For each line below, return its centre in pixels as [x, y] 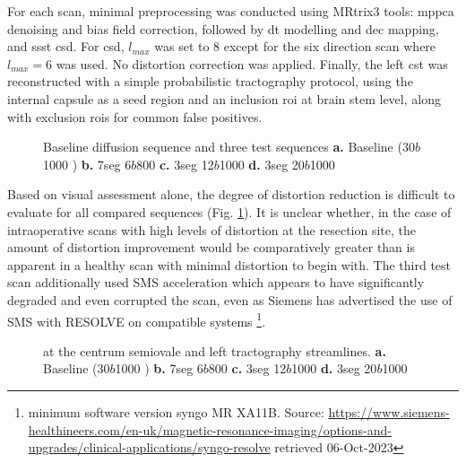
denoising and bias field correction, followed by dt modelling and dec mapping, [223, 28]
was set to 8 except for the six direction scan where [295, 46]
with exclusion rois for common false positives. [135, 116]
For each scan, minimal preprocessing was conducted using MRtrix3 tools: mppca [231, 11]
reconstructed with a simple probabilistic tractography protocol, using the [210, 81]
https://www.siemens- [389, 411]
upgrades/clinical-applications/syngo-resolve [149, 447]
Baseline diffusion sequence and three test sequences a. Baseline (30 [229, 147]
